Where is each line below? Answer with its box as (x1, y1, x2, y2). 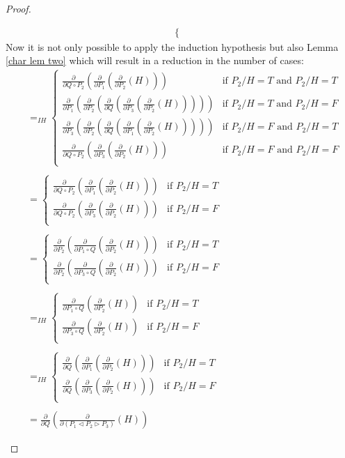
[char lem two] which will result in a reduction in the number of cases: (6, 53, 304, 68)
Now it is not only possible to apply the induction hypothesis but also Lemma (6, 39, 339, 54)
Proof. (6, 1, 31, 15)
